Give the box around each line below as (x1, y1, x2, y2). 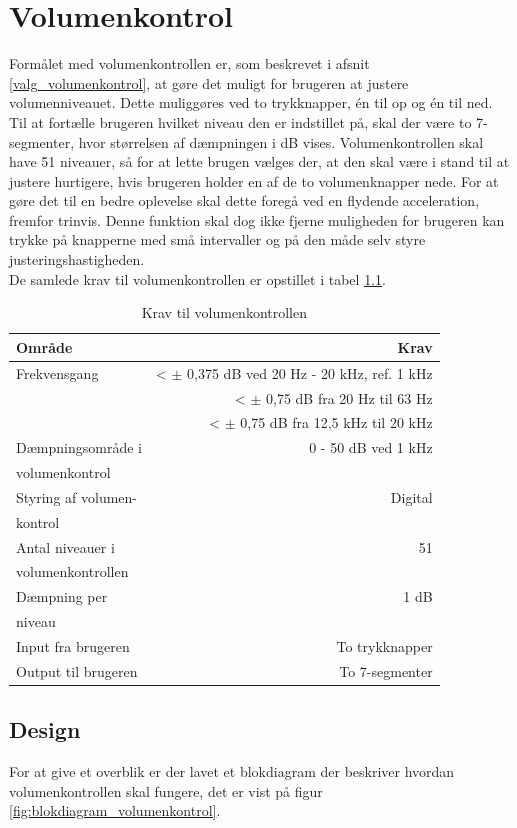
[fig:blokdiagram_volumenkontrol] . (9, 800, 221, 821)
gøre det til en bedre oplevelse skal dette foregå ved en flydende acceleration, (9, 190, 480, 211)
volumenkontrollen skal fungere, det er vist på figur (9, 780, 323, 801)
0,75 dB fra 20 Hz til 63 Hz (265, 387, 433, 408)
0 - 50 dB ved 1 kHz (309, 437, 433, 458)
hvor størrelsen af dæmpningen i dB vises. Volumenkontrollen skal (78, 131, 484, 152)
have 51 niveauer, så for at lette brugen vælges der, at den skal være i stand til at (9, 151, 510, 172)
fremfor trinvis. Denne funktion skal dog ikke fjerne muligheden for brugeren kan (9, 209, 505, 230)
